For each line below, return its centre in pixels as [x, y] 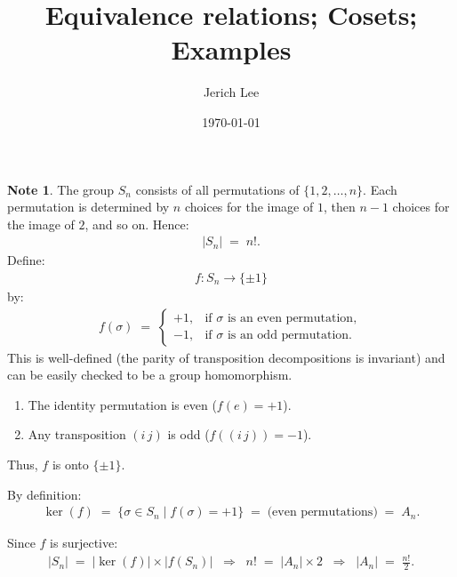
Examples [231, 49]
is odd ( [188, 434]
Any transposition [77, 434]
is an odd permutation [288, 336]
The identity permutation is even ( [122, 404]
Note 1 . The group [61, 189]
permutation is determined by [88, 207]
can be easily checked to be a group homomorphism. [150, 375]
